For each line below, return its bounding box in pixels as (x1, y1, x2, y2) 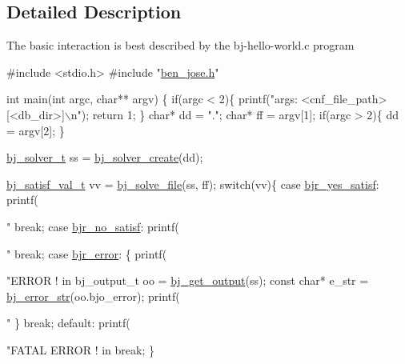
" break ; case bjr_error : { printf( (6, 245, 167, 262)
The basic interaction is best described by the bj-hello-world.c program (6, 37, 355, 54)
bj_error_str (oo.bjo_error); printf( (6, 287, 180, 304)
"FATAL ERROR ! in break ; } (6, 341, 154, 358)
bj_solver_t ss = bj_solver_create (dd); (6, 149, 203, 166)
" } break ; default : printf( (6, 314, 130, 331)
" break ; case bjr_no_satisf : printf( (6, 218, 179, 234)
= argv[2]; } (6, 122, 65, 138)
